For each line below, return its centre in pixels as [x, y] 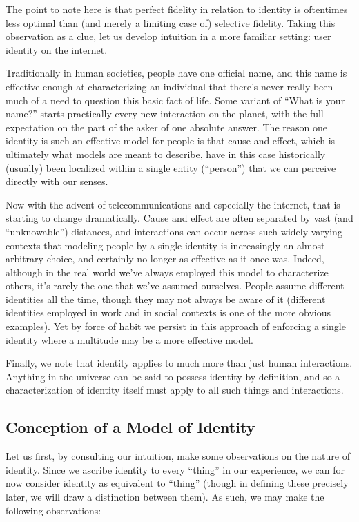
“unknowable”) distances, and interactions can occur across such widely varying [174, 231]
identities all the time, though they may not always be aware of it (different [166, 299]
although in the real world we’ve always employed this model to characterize [167, 272]
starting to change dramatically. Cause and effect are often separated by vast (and [179, 218]
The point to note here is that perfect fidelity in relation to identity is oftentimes [177, 9]
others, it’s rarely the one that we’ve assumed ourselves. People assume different [175, 286]
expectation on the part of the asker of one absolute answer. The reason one [166, 127]
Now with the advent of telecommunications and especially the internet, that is [173, 204]
